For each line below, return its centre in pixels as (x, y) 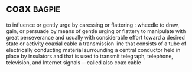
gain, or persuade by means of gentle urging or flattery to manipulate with (96, 31)
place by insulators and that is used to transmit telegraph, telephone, (90, 56)
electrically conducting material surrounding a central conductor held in (93, 50)
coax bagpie (33, 9)
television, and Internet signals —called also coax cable (74, 62)
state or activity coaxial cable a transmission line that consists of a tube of (96, 44)
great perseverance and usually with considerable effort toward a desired (95, 37)
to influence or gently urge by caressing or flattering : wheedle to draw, (93, 25)
